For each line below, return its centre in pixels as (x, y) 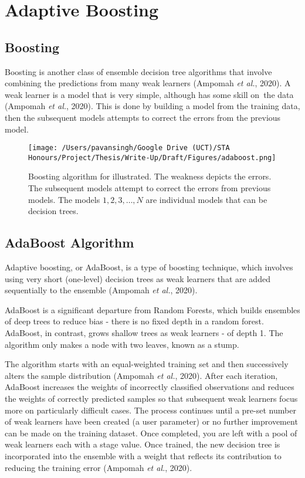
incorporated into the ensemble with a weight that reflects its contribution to (143, 455)
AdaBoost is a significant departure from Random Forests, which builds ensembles (152, 309)
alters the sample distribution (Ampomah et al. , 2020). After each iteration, (141, 375)
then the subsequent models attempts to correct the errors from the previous (143, 117)
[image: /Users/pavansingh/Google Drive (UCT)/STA (129, 148)
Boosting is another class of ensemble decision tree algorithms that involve (138, 71)
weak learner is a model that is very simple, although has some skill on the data (149, 94)
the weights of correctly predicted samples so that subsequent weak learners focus (151, 398)
